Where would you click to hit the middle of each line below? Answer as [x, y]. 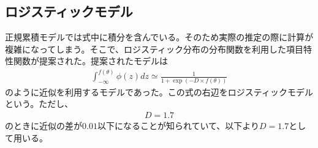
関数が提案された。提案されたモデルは [90, 61]
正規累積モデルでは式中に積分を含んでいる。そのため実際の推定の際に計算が [159, 37]
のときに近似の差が [44, 125]
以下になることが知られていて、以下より [178, 125]
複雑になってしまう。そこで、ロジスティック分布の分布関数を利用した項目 [154, 49]
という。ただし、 [39, 104]
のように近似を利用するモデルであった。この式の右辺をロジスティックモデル [159, 91]
